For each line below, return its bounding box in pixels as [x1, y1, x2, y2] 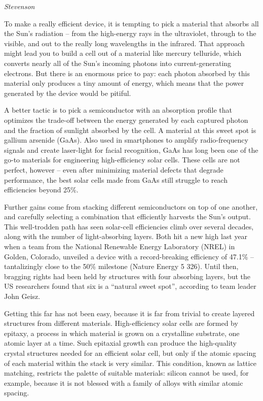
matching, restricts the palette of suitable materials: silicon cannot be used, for [4, 367, 249, 378]
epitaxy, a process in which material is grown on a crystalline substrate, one [4, 327, 240, 338]
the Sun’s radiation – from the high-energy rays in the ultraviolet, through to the [4, 28, 256, 39]
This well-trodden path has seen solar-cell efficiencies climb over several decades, [4, 221, 254, 231]
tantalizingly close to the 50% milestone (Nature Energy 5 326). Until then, [4, 261, 239, 272]
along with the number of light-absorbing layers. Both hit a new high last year [4, 231, 248, 242]
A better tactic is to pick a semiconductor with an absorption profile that [4, 105, 232, 115]
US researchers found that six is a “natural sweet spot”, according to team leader [4, 281, 256, 291]
